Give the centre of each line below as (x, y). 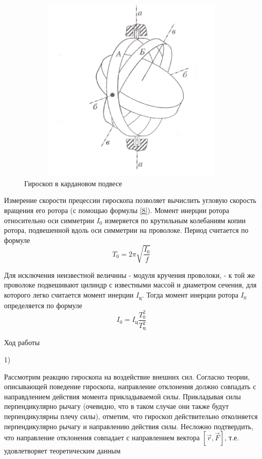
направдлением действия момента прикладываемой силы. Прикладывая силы (123, 396)
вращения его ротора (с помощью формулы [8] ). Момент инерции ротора (117, 210)
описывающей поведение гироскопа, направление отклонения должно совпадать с (130, 386)
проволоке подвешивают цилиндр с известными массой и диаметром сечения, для (130, 285)
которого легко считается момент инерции (69, 295)
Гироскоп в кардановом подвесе (73, 183)
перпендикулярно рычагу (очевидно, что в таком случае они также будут (117, 406)
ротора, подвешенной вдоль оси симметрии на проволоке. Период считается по (126, 230)
